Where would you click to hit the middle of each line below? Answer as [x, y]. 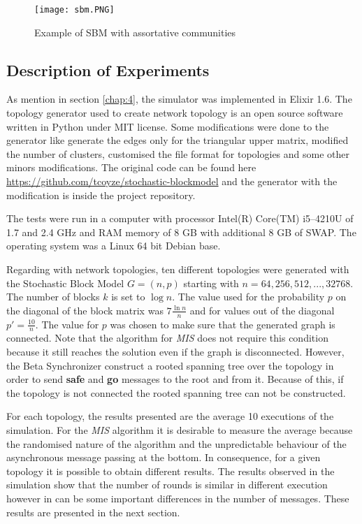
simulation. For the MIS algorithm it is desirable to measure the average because [180, 429]
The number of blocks [53, 297]
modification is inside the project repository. [101, 195]
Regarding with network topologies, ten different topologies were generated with [178, 269]
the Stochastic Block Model [65, 283]
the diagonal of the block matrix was [85, 310]
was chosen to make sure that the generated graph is [223, 324]
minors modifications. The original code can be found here [131, 167]
